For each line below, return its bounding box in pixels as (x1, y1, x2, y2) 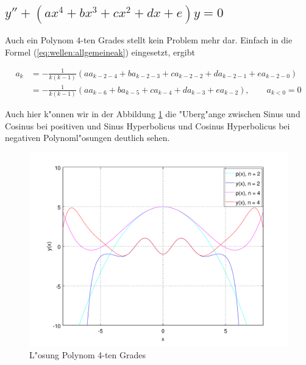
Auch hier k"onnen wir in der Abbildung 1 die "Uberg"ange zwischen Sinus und (5, 107, 301, 120)
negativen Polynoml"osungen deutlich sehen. (5, 131, 170, 144)
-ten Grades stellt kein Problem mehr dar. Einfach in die (80, 34, 293, 46)
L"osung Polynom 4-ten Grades (29, 349, 146, 361)
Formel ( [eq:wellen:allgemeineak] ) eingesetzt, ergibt (5, 45, 195, 58)
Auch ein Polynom (5, 34, 74, 46)
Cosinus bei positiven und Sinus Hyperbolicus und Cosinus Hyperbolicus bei (5, 119, 290, 132)
